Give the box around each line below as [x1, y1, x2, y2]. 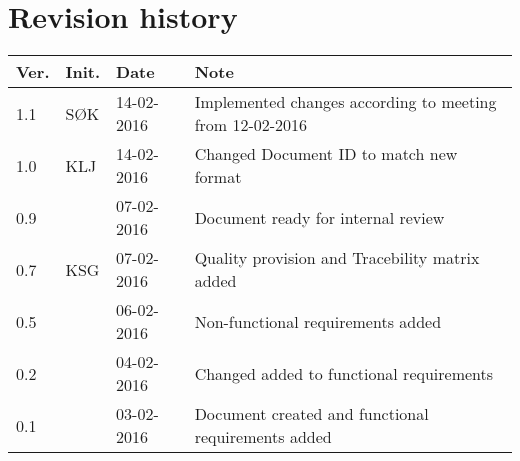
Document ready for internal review [194, 205, 445, 229]
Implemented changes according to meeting [194, 90, 497, 114]
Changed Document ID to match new [194, 142, 458, 166]
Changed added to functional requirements [194, 361, 494, 385]
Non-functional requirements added [194, 309, 442, 333]
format [194, 165, 242, 189]
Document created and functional [194, 402, 429, 426]
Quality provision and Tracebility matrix [194, 246, 480, 270]
